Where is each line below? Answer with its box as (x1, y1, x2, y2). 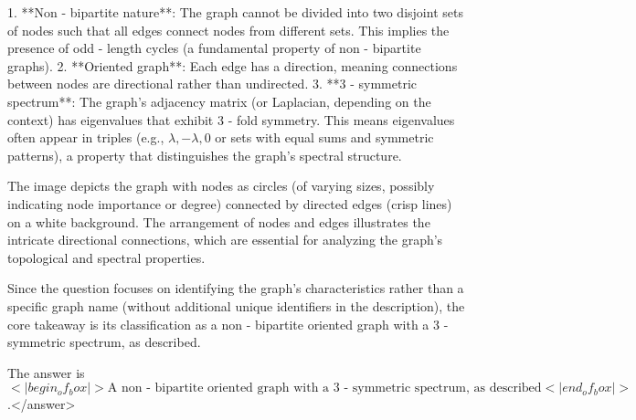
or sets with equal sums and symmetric (215, 128, 434, 147)
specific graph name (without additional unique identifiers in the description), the (7, 296, 465, 315)
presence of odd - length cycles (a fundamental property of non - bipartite (7, 38, 421, 58)
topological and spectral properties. (7, 247, 206, 267)
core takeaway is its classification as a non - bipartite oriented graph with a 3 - (7, 314, 449, 333)
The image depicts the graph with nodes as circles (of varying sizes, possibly (7, 176, 435, 195)
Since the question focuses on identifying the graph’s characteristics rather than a (7, 278, 464, 298)
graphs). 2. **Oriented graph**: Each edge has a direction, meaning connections (7, 56, 458, 75)
